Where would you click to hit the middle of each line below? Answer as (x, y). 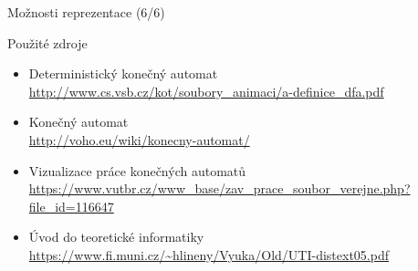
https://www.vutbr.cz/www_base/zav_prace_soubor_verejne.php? (219, 188)
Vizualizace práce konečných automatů (137, 170)
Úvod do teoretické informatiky (116, 237)
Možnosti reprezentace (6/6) (86, 12)
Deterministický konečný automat (123, 73)
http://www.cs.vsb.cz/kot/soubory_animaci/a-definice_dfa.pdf (206, 91)
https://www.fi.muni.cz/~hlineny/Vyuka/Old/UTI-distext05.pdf (209, 254)
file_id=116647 (71, 206)
